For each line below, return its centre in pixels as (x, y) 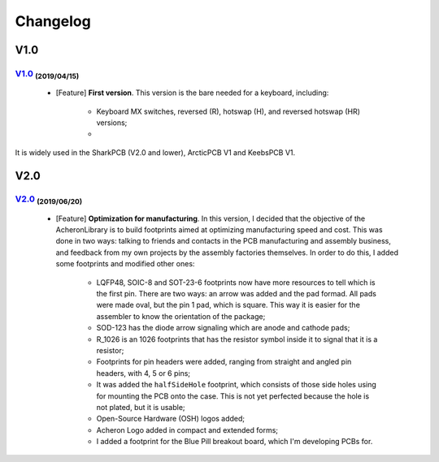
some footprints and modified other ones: (125, 264)
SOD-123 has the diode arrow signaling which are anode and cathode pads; (223, 328)
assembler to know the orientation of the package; (181, 316)
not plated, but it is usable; (141, 407)
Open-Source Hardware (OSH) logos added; (171, 419)
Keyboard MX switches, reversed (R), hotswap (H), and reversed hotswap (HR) (228, 111)
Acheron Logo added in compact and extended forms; (187, 430)
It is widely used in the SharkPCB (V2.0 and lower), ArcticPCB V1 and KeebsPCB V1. (155, 152)
